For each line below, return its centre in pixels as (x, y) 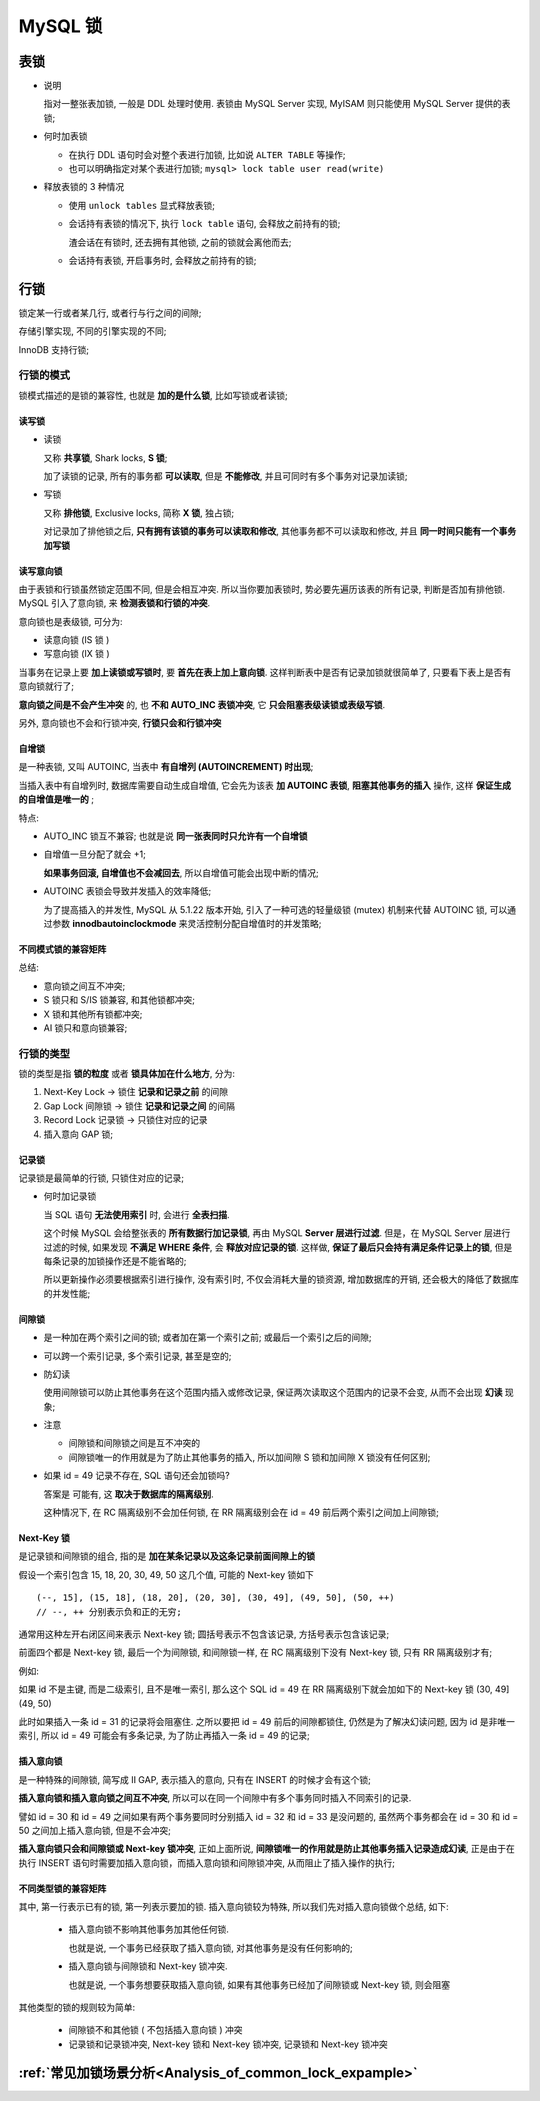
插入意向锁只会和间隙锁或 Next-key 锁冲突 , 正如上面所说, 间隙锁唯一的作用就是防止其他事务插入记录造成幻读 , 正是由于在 (266, 1849)
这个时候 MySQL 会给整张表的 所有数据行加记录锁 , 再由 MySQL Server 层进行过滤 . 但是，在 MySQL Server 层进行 (277, 1233)
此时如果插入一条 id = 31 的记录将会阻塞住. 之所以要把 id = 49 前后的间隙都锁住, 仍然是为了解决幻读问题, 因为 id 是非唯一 (266, 1721)
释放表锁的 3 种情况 (84, 187)
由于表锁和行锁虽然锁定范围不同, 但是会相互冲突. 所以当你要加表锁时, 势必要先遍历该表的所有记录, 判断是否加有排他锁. (261, 589)
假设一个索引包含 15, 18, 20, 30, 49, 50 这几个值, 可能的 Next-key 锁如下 (166, 1574)
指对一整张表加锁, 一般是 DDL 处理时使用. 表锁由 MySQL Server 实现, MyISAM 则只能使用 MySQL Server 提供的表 (277, 104)
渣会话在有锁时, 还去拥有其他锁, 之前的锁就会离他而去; (180, 242)
